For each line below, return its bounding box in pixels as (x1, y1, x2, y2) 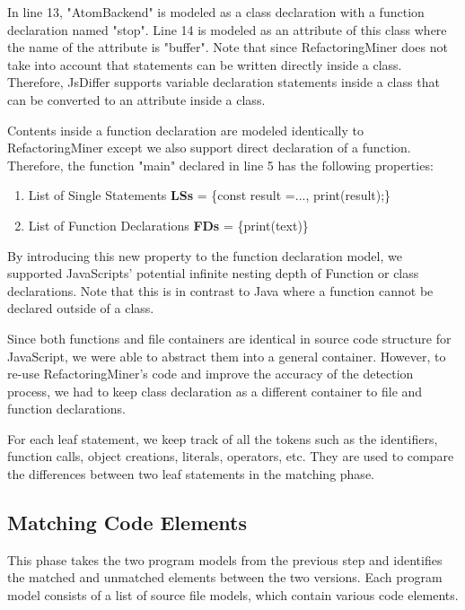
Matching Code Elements (7, 509, 247, 536)
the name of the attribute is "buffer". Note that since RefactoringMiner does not (7, 38, 448, 57)
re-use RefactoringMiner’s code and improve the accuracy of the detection (7, 364, 414, 383)
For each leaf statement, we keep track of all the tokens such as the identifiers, (7, 429, 438, 448)
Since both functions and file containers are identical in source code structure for (7, 328, 452, 347)
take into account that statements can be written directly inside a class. (7, 55, 402, 74)
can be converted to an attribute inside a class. (7, 90, 266, 109)
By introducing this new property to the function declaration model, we (7, 246, 402, 265)
